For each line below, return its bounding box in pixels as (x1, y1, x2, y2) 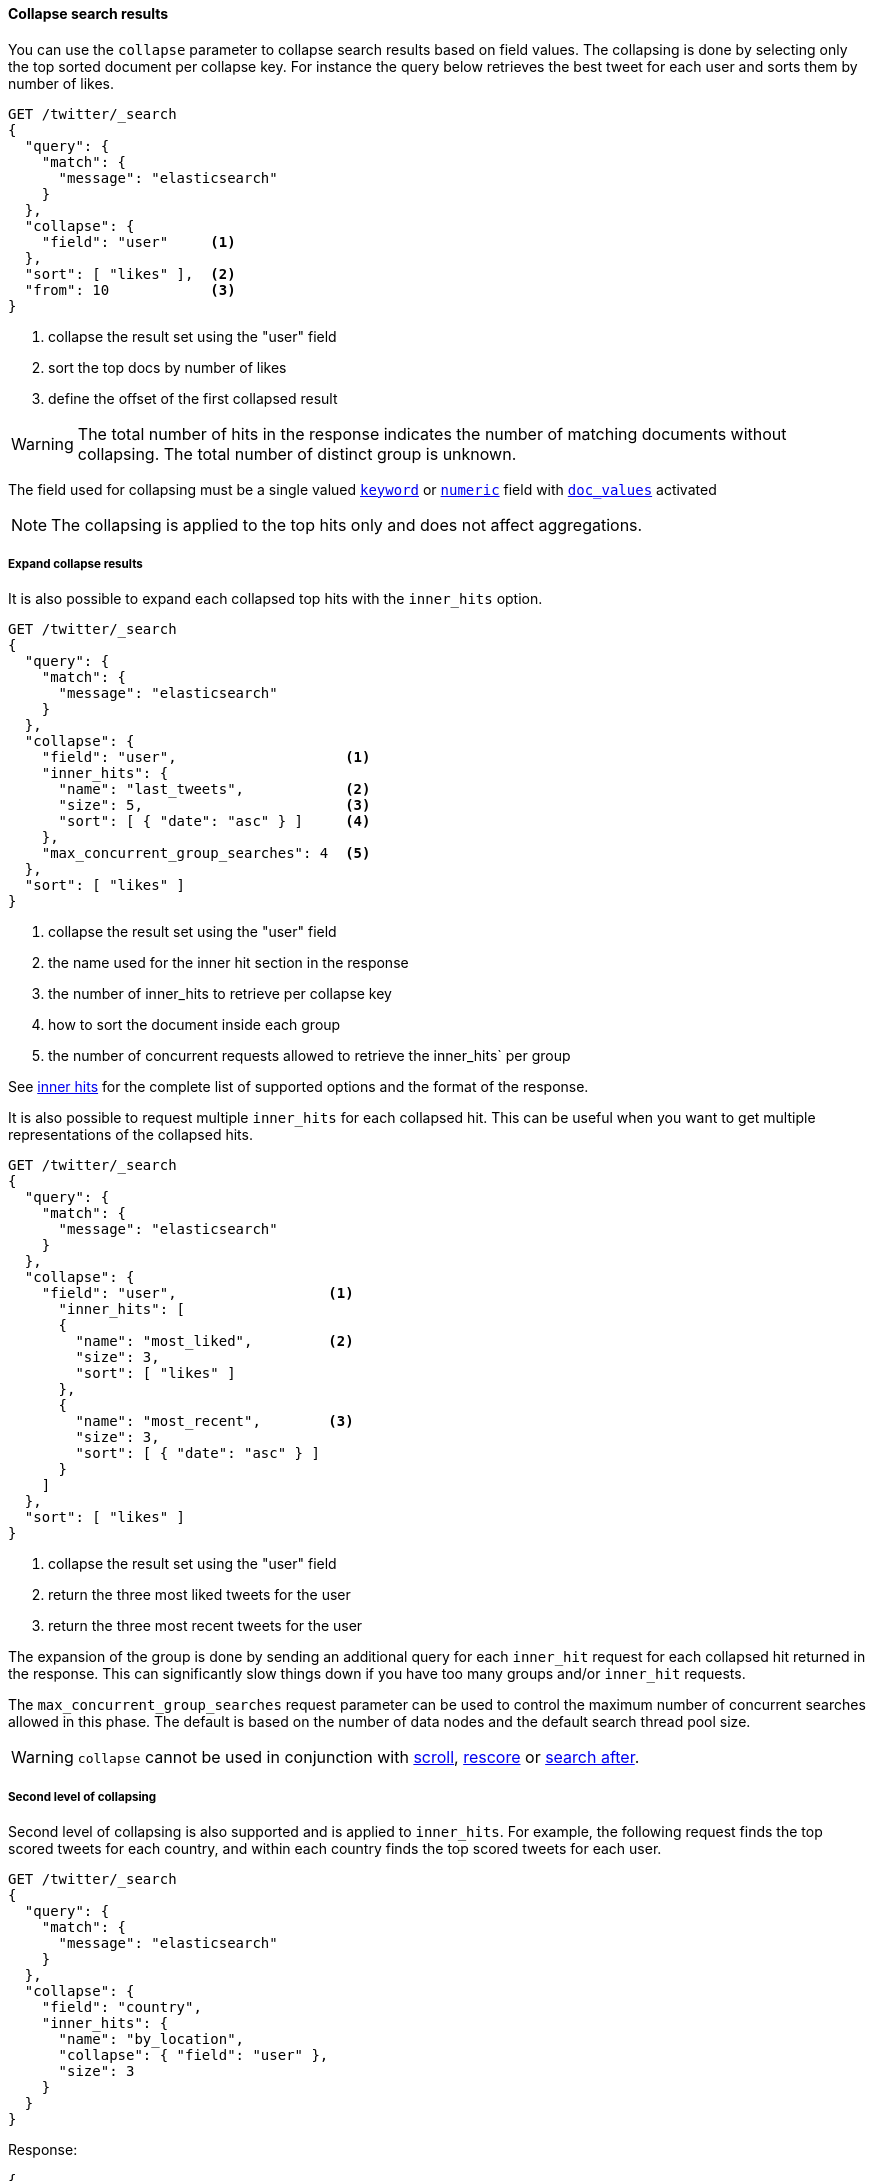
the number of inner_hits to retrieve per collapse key (48, 985, 392, 1003)
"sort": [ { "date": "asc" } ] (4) (58, 813, 371, 830)
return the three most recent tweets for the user (48, 1617, 363, 1635)
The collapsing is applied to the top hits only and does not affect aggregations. (51, 514, 643, 535)
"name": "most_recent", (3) (75, 1413, 354, 1430)
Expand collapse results (8, 557, 143, 571)
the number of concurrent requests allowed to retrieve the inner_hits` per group (48, 1047, 571, 1065)
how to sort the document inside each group (48, 1016, 341, 1034)
